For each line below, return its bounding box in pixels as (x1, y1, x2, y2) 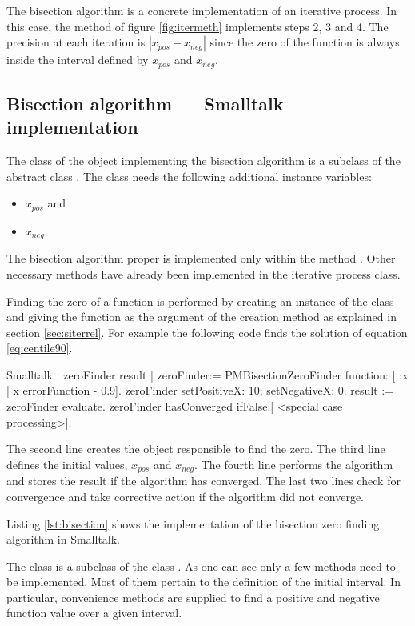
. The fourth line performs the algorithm (194, 455, 393, 472)
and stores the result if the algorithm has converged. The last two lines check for (6, 472, 401, 489)
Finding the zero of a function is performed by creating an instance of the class (6, 292, 394, 309)
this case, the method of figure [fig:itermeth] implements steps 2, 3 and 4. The (6, 18, 389, 34)
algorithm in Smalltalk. (6, 531, 121, 548)
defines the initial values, (6, 455, 128, 472)
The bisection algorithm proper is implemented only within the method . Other (6, 250, 396, 267)
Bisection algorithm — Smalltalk (6, 91, 284, 116)
